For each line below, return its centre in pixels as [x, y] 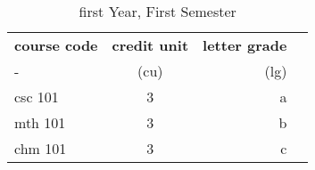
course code [56, 45]
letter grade [245, 45]
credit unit [150, 45]
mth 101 [40, 122]
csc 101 [37, 97]
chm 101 [41, 148]
